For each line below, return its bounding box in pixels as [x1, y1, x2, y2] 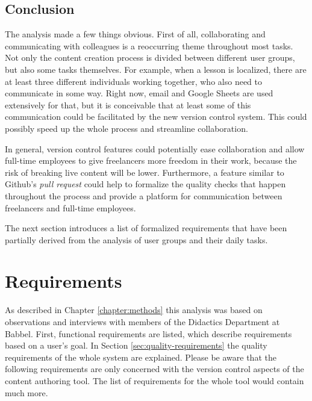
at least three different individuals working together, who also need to [5, 75, 262, 87]
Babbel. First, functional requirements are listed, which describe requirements [5, 327, 292, 340]
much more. [5, 386, 48, 399]
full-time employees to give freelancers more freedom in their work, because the [5, 154, 297, 167]
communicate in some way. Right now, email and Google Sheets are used [5, 87, 273, 99]
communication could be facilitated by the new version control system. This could [5, 110, 307, 123]
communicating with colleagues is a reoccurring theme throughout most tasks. [5, 39, 293, 52]
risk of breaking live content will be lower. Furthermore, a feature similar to [5, 166, 284, 178]
